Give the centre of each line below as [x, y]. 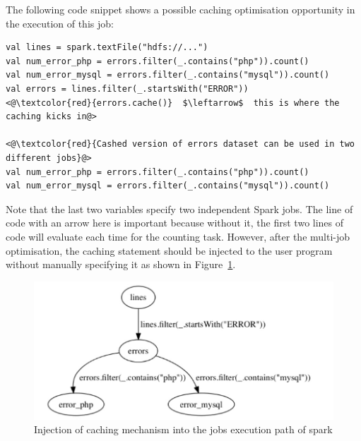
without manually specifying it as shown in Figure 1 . [121, 264]
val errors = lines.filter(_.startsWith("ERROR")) [127, 89]
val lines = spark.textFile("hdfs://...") [107, 48]
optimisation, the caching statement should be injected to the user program [169, 250]
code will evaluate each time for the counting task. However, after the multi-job [178, 236]
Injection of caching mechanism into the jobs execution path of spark [183, 429]
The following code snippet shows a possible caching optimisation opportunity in [180, 9]
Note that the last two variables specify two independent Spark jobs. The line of [179, 209]
